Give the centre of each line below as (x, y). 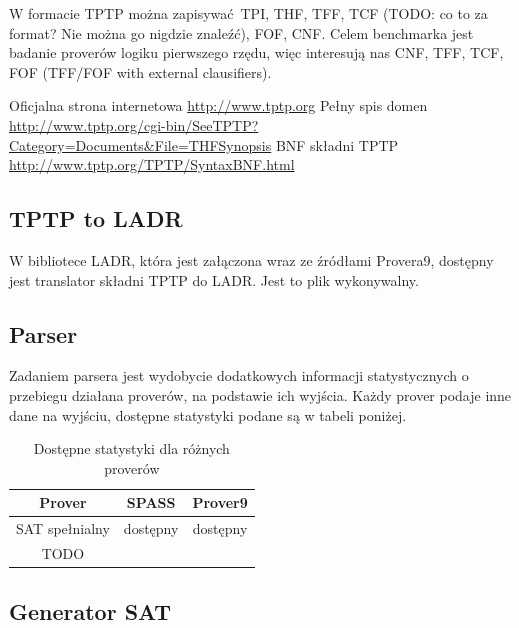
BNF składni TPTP (337, 144)
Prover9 (220, 502)
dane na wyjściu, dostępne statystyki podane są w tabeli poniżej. (208, 414)
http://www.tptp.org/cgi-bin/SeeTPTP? (134, 124)
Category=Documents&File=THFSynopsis (140, 144)
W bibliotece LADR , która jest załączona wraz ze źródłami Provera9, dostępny (251, 259)
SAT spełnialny (63, 528)
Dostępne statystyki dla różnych (131, 448)
